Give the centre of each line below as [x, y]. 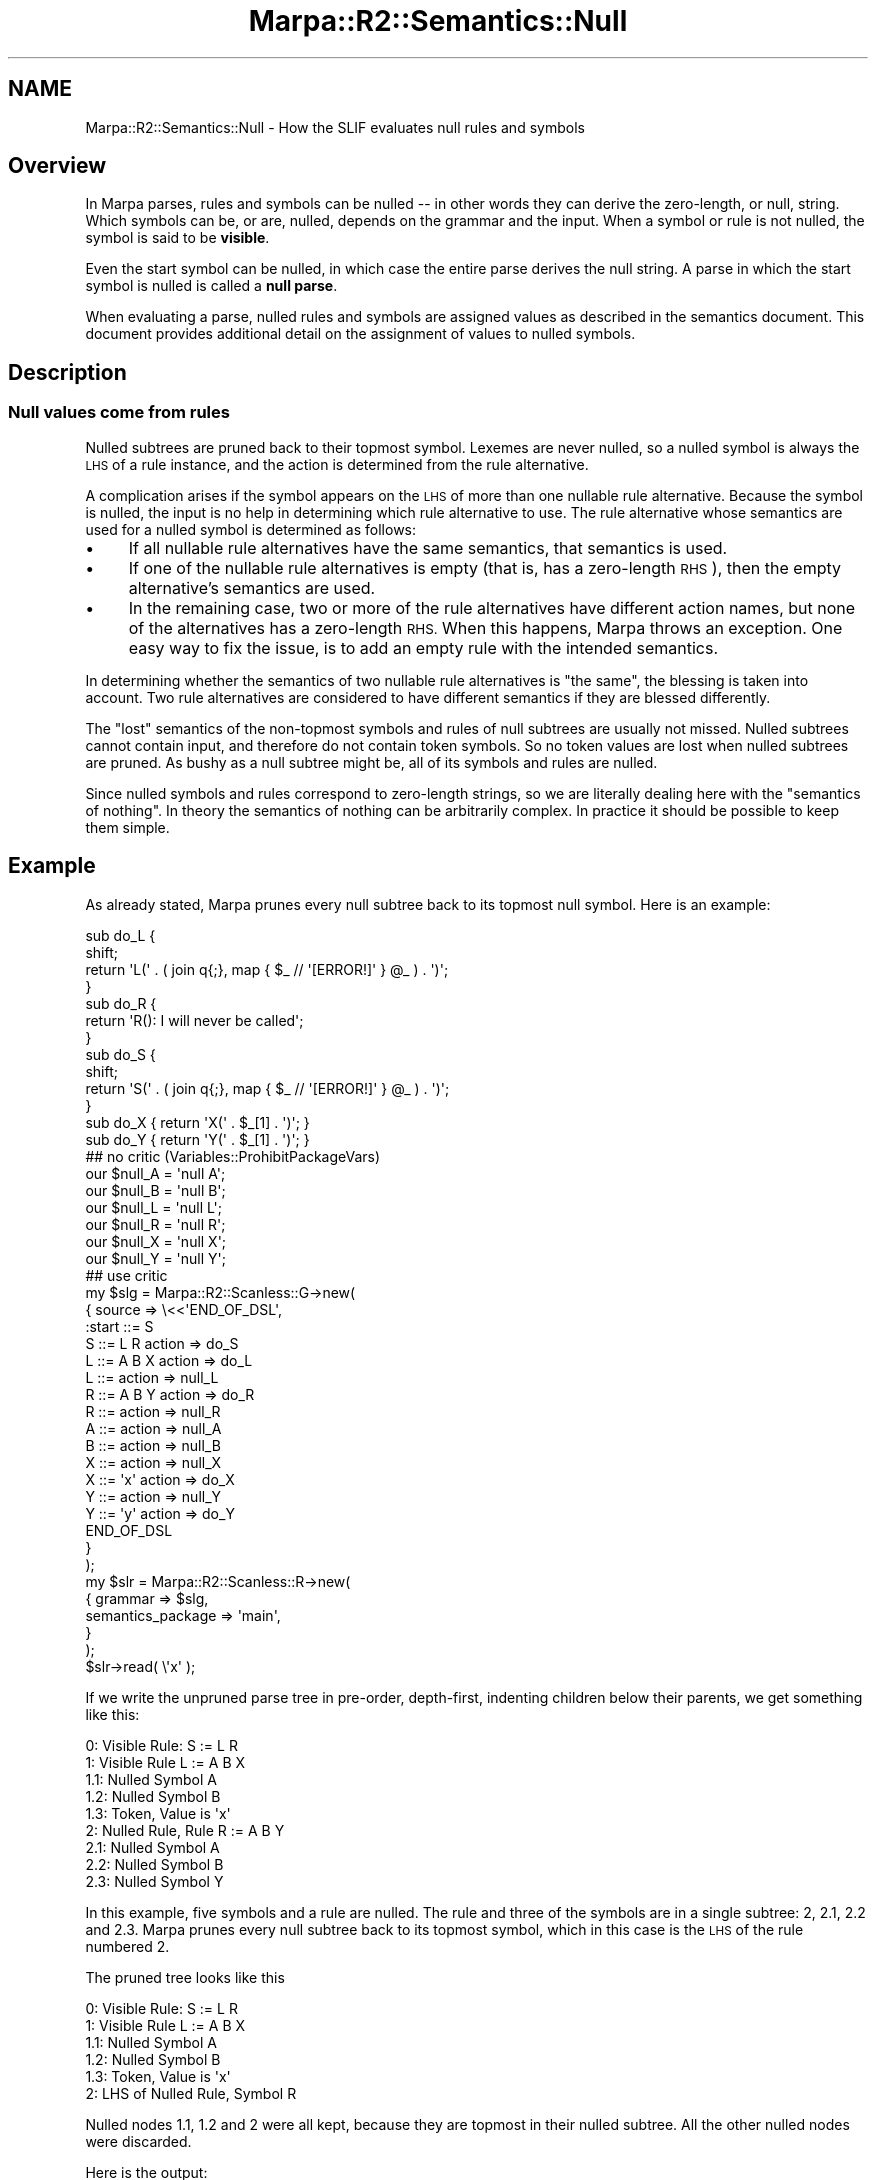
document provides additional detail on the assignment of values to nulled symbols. [360, 334]
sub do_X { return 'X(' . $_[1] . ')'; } [197, 1122]
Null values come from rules [119, 412]
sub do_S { [120, 1054]
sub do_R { [121, 1003]
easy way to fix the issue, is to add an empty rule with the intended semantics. [423, 647]
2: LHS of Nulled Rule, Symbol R [191, 2093]
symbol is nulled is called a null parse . [211, 286]
